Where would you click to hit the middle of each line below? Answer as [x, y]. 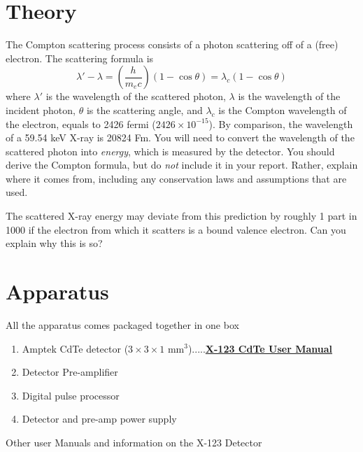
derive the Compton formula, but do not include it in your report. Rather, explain [182, 165]
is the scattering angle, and [144, 110]
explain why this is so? [54, 243]
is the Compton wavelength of [283, 110]
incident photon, [41, 110]
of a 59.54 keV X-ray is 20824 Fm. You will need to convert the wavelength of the [180, 137]
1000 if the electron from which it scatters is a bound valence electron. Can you [176, 229]
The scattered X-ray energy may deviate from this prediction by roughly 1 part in [181, 216]
